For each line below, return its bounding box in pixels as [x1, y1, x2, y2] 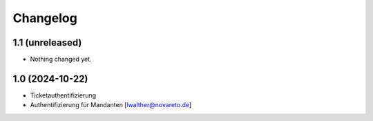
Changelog [12, 10, 77, 26]
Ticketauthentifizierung [30, 91, 97, 100]
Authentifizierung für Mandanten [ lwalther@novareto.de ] [30, 101, 192, 109]
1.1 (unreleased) [12, 37, 82, 48]
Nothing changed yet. [30, 55, 93, 64]
